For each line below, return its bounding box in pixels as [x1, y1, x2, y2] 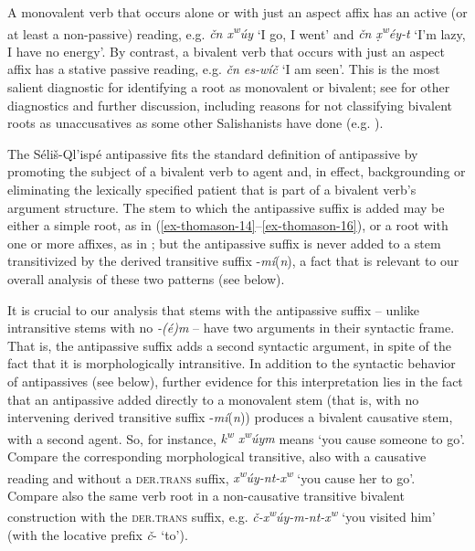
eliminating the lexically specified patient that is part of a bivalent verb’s [7, 180, 417, 198]
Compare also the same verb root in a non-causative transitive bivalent [7, 485, 405, 504]
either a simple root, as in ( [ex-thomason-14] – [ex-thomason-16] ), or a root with [7, 216, 449, 235]
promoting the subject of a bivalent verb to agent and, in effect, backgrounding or [7, 162, 466, 181]
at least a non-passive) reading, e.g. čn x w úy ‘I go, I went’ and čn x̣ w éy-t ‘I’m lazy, [7, 21, 466, 43]
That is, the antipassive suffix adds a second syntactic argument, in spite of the [7, 335, 451, 355]
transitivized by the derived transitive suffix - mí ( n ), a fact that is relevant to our [7, 251, 459, 270]
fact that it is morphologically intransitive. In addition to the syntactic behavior [7, 354, 456, 373]
